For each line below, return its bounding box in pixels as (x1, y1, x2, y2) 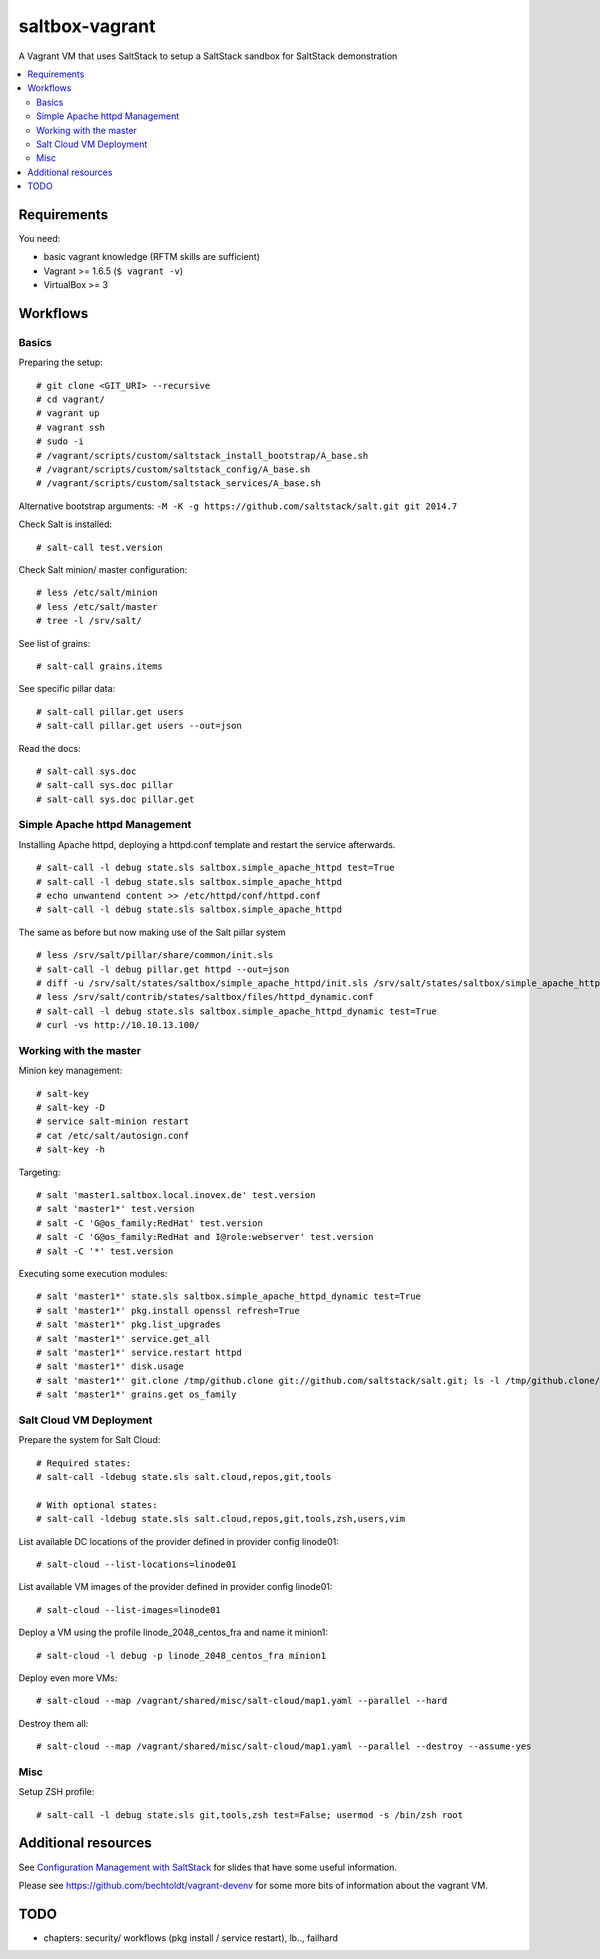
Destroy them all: (18, 1717, 89, 1729)
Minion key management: (18, 1065, 123, 1077)
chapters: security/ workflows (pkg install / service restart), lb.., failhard (43, 1931, 339, 1944)
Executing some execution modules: (18, 1267, 168, 1279)
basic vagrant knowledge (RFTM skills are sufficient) (43, 251, 260, 263)
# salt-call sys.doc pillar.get (36, 793, 195, 805)
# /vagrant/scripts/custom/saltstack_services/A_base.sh (36, 478, 322, 489)
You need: (18, 232, 61, 244)
